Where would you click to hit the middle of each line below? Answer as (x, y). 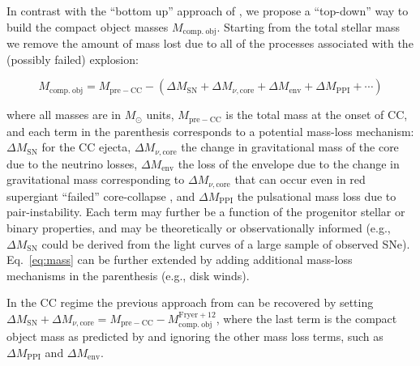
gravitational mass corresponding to (96, 179)
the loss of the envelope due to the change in (289, 163)
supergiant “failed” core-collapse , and (101, 196)
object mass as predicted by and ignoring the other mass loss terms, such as (195, 336)
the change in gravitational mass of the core (290, 147)
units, (160, 115)
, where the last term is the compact (306, 318)
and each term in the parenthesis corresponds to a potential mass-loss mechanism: (210, 131)
